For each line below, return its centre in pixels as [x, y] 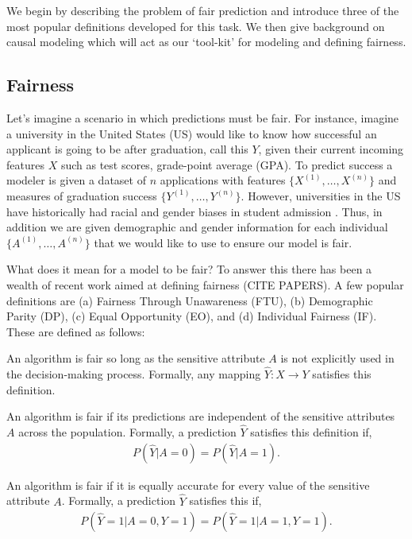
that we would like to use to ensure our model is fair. [223, 242]
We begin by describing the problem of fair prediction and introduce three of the [203, 10]
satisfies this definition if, [311, 432]
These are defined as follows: [76, 331]
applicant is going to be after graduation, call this [127, 149]
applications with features [223, 180]
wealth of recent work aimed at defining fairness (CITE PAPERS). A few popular [205, 284]
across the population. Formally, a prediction [127, 432]
